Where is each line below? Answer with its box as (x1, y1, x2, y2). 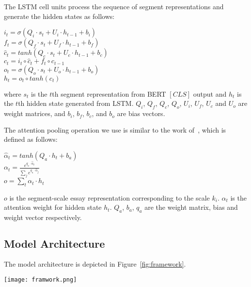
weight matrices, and (4, 108, 65, 118)
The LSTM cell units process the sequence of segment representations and (4, 1, 224, 11)
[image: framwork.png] (4, 276, 77, 283)
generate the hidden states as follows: (4, 11, 115, 21)
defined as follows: (4, 134, 58, 144)
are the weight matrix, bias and (144, 202, 238, 212)
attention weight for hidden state (4, 202, 102, 212)
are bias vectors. (117, 108, 165, 118)
